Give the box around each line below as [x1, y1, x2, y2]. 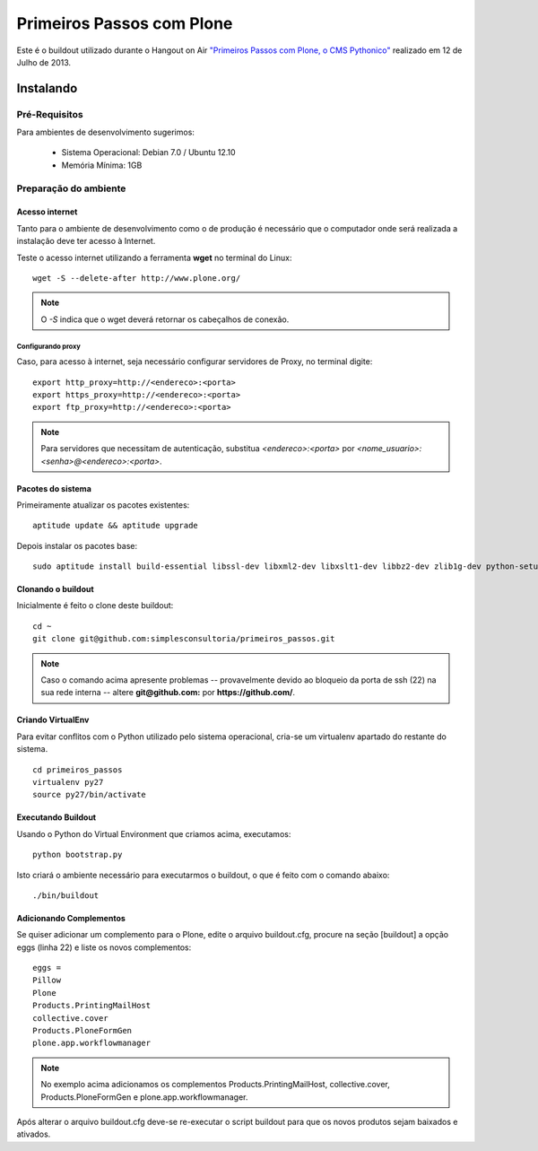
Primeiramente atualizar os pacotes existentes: [16, 499, 190, 510]
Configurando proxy [16, 342, 81, 351]
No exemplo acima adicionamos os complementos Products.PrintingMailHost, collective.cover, [40, 1079, 390, 1090]
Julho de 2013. [16, 57, 72, 67]
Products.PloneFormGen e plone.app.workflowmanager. [40, 1091, 248, 1103]
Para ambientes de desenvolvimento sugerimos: [16, 126, 195, 138]
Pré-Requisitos [16, 108, 84, 120]
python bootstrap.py [32, 850, 123, 860]
